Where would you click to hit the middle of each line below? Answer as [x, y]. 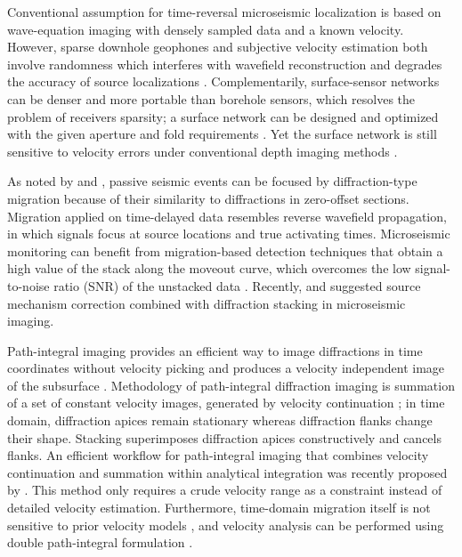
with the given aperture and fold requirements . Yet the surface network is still [222, 134]
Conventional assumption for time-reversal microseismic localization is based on [224, 12]
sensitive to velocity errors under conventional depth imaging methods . [203, 151]
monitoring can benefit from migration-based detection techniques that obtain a [225, 250]
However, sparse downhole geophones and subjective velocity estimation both [218, 47]
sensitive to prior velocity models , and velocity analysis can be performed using [226, 525]
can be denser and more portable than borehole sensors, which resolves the [211, 98]
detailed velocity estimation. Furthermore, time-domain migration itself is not [219, 508]
